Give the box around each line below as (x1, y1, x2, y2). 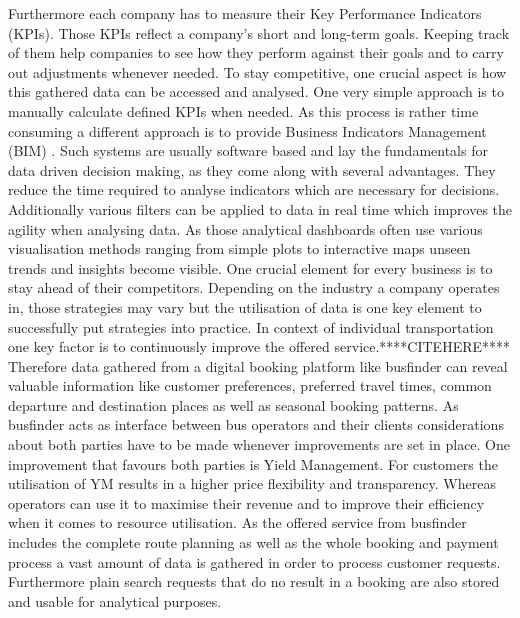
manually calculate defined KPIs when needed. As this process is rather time (8, 100, 479, 121)
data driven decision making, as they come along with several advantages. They (8, 159, 496, 180)
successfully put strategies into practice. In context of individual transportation (8, 316, 494, 337)
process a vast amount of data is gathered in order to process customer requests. (8, 551, 501, 572)
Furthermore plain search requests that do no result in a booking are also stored (8, 571, 500, 592)
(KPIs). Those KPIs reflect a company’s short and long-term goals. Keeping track (8, 22, 510, 43)
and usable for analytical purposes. (8, 590, 222, 611)
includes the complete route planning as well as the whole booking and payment (8, 532, 499, 553)
